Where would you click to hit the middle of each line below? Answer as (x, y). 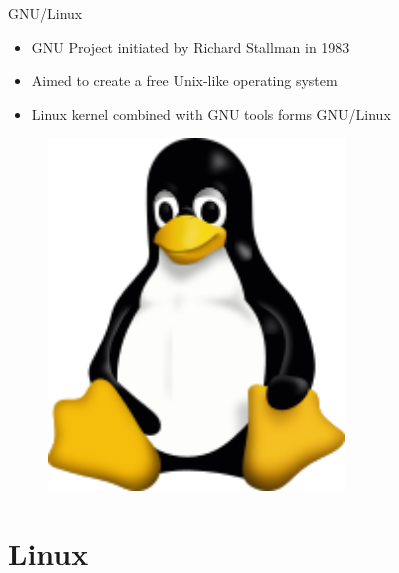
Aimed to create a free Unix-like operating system (184, 80)
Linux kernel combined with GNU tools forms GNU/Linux (211, 113)
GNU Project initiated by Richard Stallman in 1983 (190, 46)
